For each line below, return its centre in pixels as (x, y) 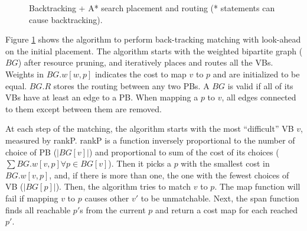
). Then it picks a (140, 163)
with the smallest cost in (225, 163)
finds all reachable (38, 209)
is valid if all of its (260, 85)
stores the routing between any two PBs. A (131, 85)
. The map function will (257, 186)
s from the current (113, 209)
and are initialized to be (256, 74)
